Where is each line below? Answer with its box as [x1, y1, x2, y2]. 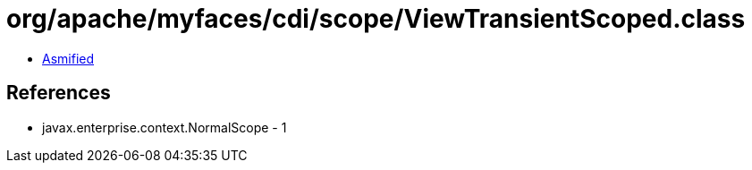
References [6, 81, 111, 105]
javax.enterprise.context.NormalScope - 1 [42, 119, 287, 135]
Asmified [42, 50, 95, 66]
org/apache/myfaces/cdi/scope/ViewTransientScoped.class [6, 4, 746, 34]
